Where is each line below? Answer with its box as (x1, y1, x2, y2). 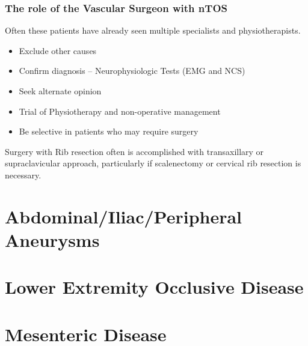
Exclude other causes (19, 44, 97, 56)
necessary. (5, 168, 42, 181)
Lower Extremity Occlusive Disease (5, 275, 304, 299)
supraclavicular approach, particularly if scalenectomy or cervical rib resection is (5, 157, 301, 169)
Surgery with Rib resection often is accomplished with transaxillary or (5, 145, 264, 157)
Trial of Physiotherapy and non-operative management (19, 105, 221, 117)
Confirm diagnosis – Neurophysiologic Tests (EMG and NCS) (19, 64, 245, 77)
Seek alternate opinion (19, 85, 102, 97)
